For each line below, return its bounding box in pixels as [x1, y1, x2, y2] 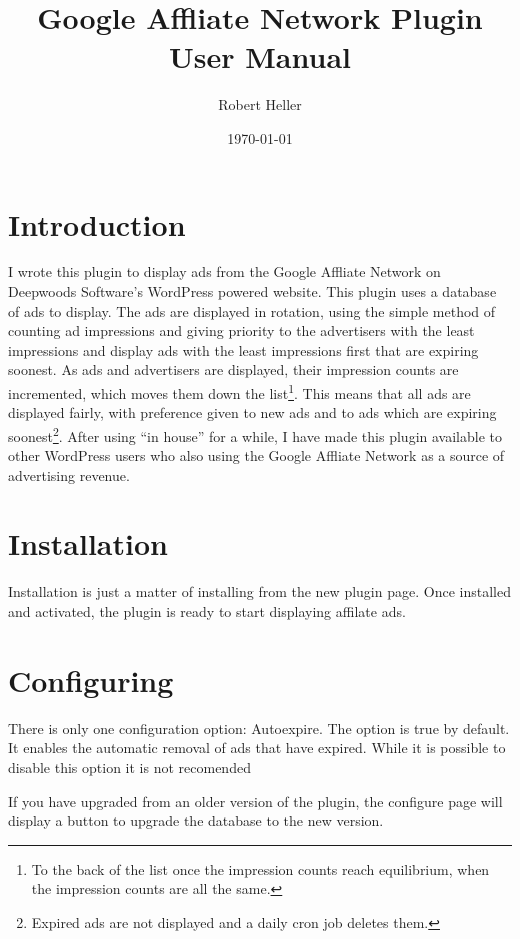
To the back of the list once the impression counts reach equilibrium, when [31, 858, 490, 879]
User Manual [169, 36, 351, 77]
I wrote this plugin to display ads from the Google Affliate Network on [8, 261, 441, 282]
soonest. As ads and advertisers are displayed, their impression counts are [8, 359, 459, 380]
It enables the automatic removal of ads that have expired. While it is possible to [8, 737, 506, 758]
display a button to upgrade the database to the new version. [8, 810, 384, 831]
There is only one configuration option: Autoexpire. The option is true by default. [8, 717, 510, 738]
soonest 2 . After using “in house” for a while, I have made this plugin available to [8, 422, 502, 446]
